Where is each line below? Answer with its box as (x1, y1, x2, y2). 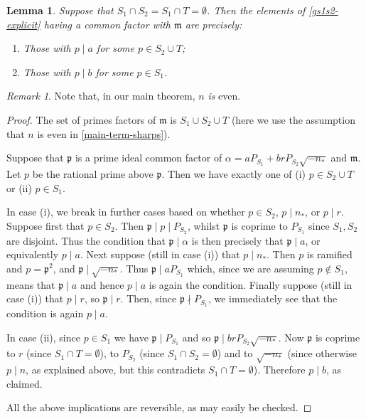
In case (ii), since (6, 329, 80, 344)
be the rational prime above (32, 166, 154, 181)
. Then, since (120, 291, 177, 306)
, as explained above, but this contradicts (26, 362, 205, 377)
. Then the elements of (207, 3, 306, 17)
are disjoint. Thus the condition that (6, 233, 166, 248)
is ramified (306, 247, 352, 262)
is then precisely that (191, 233, 284, 248)
